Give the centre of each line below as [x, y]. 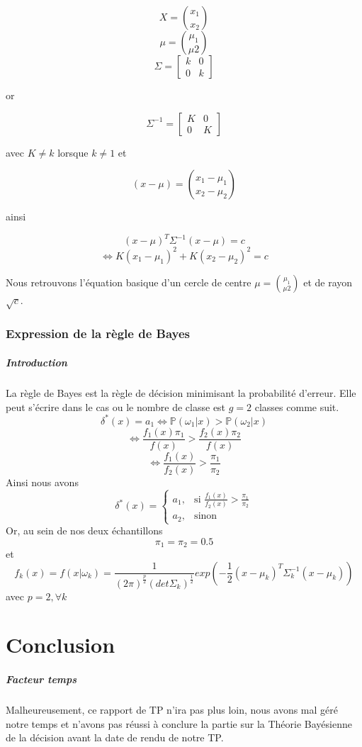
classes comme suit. [297, 406]
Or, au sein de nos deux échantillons [84, 530]
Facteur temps [41, 679]
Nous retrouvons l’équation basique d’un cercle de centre [129, 282]
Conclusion [61, 645]
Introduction [36, 362]
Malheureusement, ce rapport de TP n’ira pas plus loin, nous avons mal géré [172, 710]
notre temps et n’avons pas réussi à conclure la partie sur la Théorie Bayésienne [179, 723]
